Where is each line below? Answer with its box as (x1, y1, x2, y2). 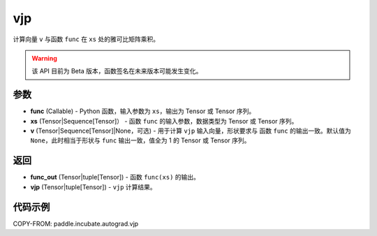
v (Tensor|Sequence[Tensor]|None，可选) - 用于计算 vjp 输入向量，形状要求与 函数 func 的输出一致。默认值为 (30, 126, 352, 135)
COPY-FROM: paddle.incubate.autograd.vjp (13, 219, 139, 228)
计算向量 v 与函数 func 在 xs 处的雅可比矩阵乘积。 (13, 35, 160, 43)
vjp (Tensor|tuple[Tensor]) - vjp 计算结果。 (30, 182, 156, 191)
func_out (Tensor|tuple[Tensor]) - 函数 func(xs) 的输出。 (30, 173, 200, 182)
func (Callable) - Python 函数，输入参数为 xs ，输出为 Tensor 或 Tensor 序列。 (30, 107, 256, 115)
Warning (31, 54, 57, 62)
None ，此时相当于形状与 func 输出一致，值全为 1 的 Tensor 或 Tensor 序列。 (30, 136, 251, 145)
